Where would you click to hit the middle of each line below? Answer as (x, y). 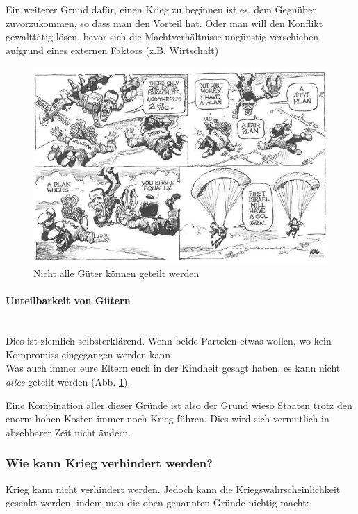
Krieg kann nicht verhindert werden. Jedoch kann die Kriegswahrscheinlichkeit (173, 489)
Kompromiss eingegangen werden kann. (89, 354)
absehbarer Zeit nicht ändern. (68, 432)
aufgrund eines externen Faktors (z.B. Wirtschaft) (112, 50)
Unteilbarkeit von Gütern (68, 300)
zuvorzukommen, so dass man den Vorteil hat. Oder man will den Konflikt (164, 23)
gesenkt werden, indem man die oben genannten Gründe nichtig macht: (157, 503)
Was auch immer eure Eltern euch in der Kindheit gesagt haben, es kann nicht (173, 368)
